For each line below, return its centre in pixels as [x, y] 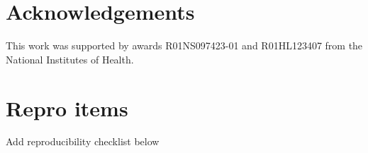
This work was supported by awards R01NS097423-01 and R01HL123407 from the [184, 45]
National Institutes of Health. [70, 59]
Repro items [67, 108]
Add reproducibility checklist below [83, 141]
